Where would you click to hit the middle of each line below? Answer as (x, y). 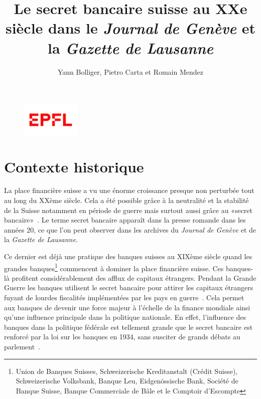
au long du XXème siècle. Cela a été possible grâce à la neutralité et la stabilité (126, 200)
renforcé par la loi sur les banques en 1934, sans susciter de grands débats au (122, 337)
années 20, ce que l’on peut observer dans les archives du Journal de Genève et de (130, 229)
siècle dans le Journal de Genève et (130, 28)
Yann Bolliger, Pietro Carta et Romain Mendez (130, 71)
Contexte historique (74, 166)
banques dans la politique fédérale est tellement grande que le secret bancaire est (128, 327)
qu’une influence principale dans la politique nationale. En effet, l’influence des (125, 317)
